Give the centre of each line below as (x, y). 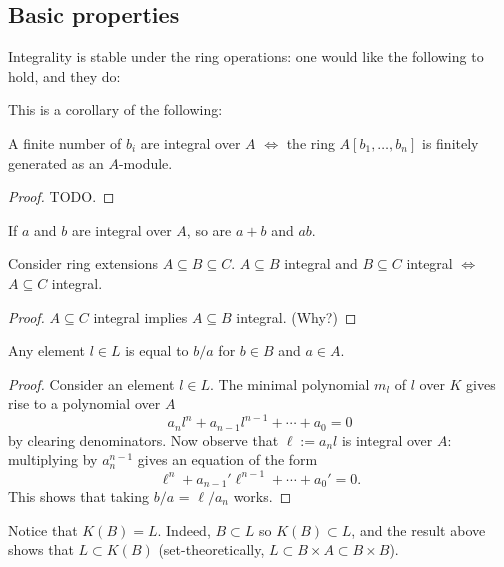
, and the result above (418, 529)
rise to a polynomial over (84, 403)
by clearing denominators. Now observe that (143, 439)
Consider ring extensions (83, 263)
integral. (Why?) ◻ (296, 316)
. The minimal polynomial (289, 383)
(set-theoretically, (211, 549)
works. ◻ (262, 496)
